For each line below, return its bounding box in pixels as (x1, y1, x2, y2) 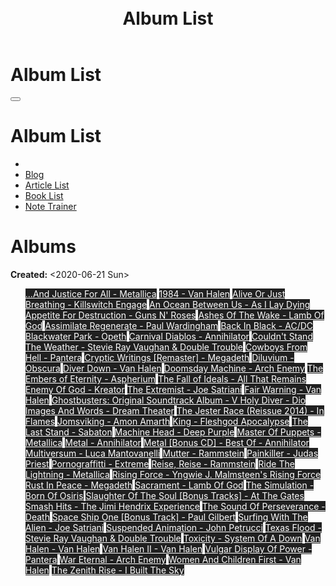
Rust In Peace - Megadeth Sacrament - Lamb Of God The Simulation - (24, 479, 315, 491)
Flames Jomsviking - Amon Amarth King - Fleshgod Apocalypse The (24, 415, 308, 427)
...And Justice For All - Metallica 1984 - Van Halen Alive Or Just (24, 287, 286, 300)
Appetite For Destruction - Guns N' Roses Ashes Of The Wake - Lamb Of (24, 309, 325, 321)
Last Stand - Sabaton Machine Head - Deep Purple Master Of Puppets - (24, 426, 322, 438)
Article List (24, 179, 70, 191)
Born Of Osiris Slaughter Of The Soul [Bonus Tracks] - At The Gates (24, 489, 305, 501)
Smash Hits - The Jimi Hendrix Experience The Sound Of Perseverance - (24, 500, 326, 512)
